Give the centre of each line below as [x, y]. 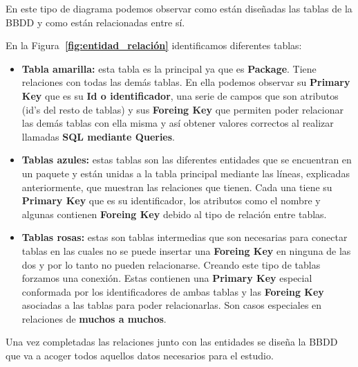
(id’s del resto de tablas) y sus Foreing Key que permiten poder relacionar [182, 109]
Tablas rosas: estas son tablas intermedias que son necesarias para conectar [185, 237]
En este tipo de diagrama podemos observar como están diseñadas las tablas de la [179, 8]
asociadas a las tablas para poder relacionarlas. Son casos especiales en [172, 305]
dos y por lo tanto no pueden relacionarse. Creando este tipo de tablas [171, 264]
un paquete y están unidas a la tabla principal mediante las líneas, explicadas [186, 173]
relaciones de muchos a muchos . [94, 318]
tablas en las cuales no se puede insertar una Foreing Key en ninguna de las [186, 250]
